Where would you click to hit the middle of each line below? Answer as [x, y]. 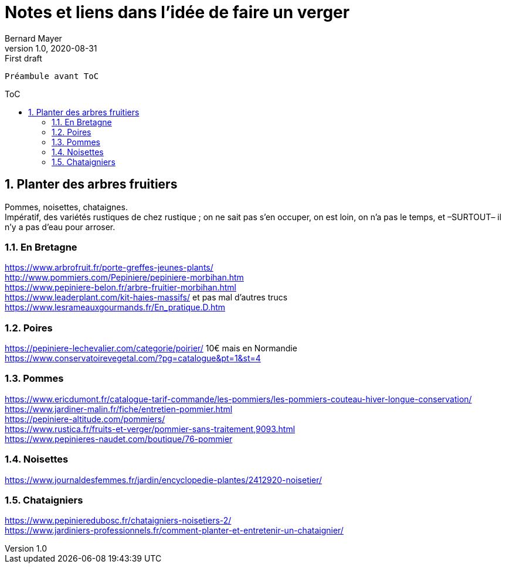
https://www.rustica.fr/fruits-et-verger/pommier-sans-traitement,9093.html [150, 429]
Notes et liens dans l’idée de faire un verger [177, 12]
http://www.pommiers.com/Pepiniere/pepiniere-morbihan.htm [124, 278]
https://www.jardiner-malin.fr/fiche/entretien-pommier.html [119, 409]
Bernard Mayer [33, 38]
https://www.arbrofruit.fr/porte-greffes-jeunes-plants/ [109, 268]
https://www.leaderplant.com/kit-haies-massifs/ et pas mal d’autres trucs [146, 297]
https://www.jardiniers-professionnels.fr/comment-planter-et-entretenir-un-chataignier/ [174, 531]
